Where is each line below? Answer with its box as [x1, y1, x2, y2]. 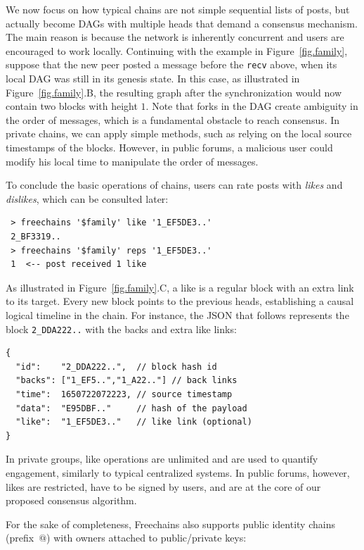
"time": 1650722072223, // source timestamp [15, 389, 233, 399]
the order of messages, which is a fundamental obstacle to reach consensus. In [6, 112, 340, 127]
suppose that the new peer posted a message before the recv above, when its [6, 57, 337, 72]
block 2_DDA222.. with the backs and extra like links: [6, 321, 237, 336]
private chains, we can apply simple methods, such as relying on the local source [6, 126, 352, 141]
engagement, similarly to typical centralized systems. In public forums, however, [6, 465, 350, 480]
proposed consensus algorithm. [6, 493, 137, 508]
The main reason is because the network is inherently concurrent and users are [6, 30, 344, 44]
